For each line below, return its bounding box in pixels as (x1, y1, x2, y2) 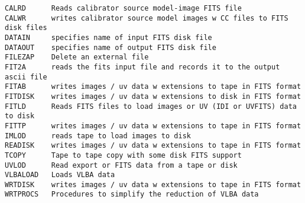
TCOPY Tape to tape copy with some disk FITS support (5, 151, 242, 159)
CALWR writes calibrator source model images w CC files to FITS (5, 14, 288, 22)
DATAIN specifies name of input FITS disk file (5, 33, 212, 42)
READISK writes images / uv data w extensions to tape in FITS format (5, 141, 301, 150)
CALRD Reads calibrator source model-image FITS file (5, 4, 242, 12)
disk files (5, 24, 47, 32)
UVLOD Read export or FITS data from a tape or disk (5, 161, 238, 169)
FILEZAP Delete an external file (5, 53, 149, 62)
